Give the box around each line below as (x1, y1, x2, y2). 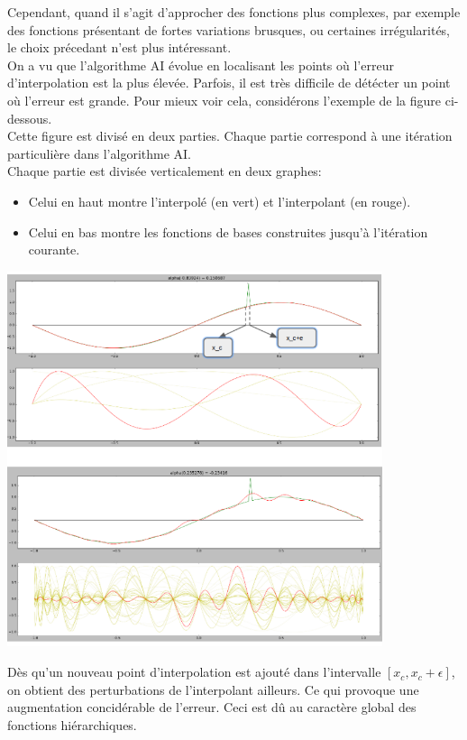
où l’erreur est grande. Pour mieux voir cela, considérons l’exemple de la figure (7, 90, 442, 109)
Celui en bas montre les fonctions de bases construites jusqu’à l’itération (28, 222, 428, 241)
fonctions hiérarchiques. (7, 715, 137, 734)
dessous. (7, 108, 52, 127)
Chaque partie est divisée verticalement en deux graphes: (7, 162, 322, 180)
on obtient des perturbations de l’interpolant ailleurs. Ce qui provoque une (7, 680, 419, 698)
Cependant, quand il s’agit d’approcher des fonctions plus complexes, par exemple (7, 3, 461, 21)
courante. (28, 240, 80, 259)
